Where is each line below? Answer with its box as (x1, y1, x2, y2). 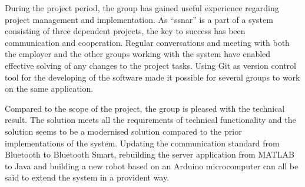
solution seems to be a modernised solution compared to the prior (5, 125, 242, 137)
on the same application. (5, 82, 94, 95)
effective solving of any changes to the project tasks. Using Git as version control (5, 59, 296, 71)
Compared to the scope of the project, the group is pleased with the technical (5, 102, 285, 114)
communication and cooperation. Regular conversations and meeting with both (5, 36, 290, 48)
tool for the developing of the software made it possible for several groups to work (5, 71, 300, 83)
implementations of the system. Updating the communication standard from (5, 136, 280, 149)
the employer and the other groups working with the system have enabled (5, 48, 271, 60)
